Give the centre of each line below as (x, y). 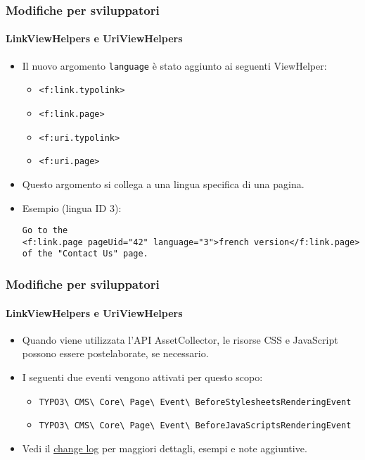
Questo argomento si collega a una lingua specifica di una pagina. (163, 184)
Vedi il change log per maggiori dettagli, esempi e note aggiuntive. (165, 448)
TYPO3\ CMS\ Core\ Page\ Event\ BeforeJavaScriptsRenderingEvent (195, 426)
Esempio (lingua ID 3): (72, 207)
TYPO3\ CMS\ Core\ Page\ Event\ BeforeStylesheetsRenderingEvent (195, 402)
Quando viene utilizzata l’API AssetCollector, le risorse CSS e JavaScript (180, 339)
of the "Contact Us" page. (85, 254)
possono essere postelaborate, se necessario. (115, 353)
